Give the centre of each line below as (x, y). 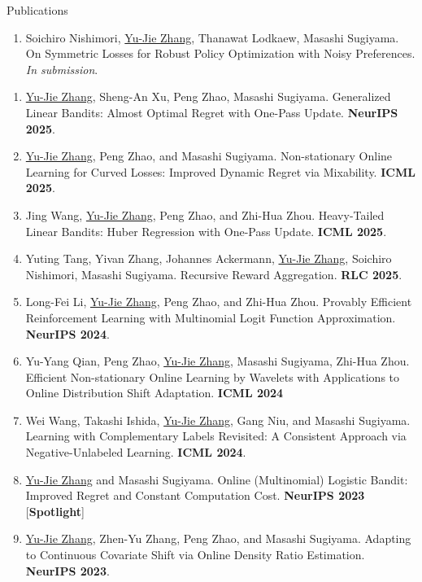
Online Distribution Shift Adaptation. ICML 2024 (154, 393)
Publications (37, 10)
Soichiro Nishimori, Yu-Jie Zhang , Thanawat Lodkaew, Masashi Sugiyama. (212, 37)
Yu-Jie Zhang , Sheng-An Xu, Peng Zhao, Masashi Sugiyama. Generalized (208, 96)
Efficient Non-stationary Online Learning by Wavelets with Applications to (213, 376)
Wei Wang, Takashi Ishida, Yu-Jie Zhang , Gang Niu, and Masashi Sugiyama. (218, 420)
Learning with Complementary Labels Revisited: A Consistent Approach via (216, 436)
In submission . (62, 69)
